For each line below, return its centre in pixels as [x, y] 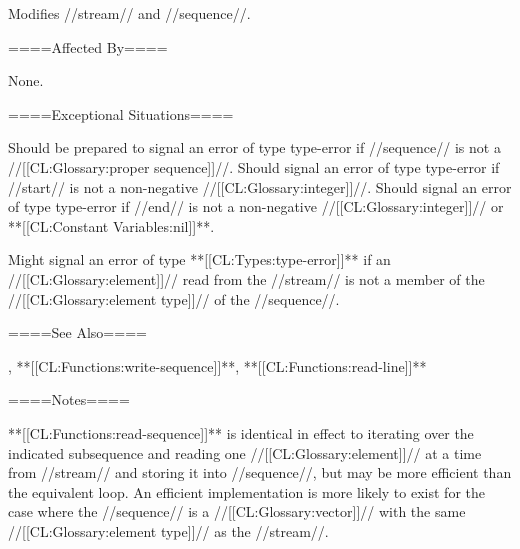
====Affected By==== [88, 46]
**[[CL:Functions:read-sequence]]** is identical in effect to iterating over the [241, 432]
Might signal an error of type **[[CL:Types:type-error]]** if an [199, 259]
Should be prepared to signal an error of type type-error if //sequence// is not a [254, 147]
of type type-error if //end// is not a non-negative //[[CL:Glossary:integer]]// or [256, 206]
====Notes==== [69, 399]
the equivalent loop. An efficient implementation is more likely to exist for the [246, 491]
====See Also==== [77, 332]
